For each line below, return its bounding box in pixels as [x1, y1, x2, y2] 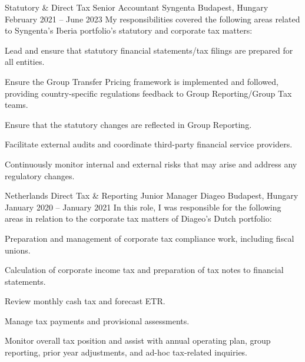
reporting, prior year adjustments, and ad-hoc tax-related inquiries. [5, 346, 248, 358]
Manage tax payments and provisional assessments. [5, 314, 190, 327]
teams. [5, 98, 28, 111]
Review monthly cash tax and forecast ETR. [5, 295, 165, 307]
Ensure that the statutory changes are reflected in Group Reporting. [5, 118, 252, 130]
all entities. [5, 55, 45, 68]
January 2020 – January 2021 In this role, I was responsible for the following [5, 200, 281, 213]
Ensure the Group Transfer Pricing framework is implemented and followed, [5, 75, 279, 87]
